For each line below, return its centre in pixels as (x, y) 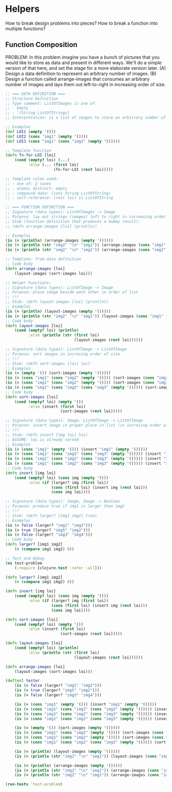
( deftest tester (23, 681)
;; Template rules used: (32, 179)
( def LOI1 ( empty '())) (31, 131)
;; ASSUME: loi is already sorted (42, 439)
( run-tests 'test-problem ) (34, 784)
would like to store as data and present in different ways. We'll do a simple (84, 63)
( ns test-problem (24, 563)
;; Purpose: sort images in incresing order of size (63, 354)
